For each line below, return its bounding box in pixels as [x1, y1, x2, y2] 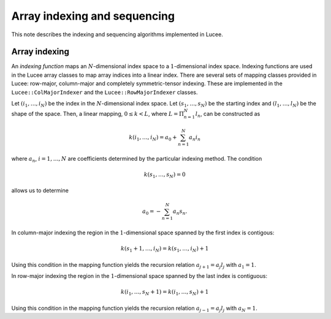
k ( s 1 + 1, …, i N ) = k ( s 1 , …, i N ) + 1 [120, 245, 209, 254]
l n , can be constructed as [195, 110, 261, 119]
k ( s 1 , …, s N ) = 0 [143, 171, 186, 179]
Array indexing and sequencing [11, 9, 175, 23]
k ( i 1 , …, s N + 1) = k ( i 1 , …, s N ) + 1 [120, 288, 209, 297]
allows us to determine [11, 187, 69, 194]
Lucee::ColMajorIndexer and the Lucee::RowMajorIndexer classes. [11, 88, 198, 96]
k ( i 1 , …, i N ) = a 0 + [129, 134, 177, 142]
